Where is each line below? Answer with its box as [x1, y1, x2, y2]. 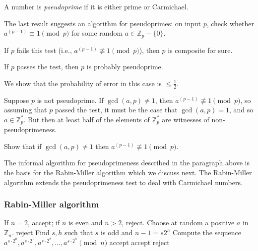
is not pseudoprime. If [37, 95, 104, 105]
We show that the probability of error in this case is [4, 78, 162, 88]
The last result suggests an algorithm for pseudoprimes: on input [4, 18, 201, 28]
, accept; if [28, 217, 60, 228]
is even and [68, 217, 103, 228]
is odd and [101, 227, 133, 238]
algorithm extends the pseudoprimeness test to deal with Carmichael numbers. [4, 177, 243, 187]
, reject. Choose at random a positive [122, 217, 235, 228]
